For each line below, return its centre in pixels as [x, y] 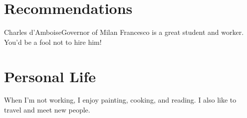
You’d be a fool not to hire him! [53, 42]
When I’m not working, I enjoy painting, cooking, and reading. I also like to [120, 100]
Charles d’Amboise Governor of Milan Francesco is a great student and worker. [124, 32]
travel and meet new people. [47, 110]
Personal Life [50, 76]
